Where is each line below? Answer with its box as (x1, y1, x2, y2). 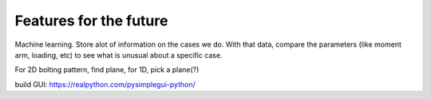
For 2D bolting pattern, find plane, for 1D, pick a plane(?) (14, 65, 200, 74)
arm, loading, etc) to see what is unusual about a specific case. (14, 50, 223, 59)
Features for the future (14, 12, 168, 29)
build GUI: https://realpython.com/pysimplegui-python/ (14, 79, 196, 89)
